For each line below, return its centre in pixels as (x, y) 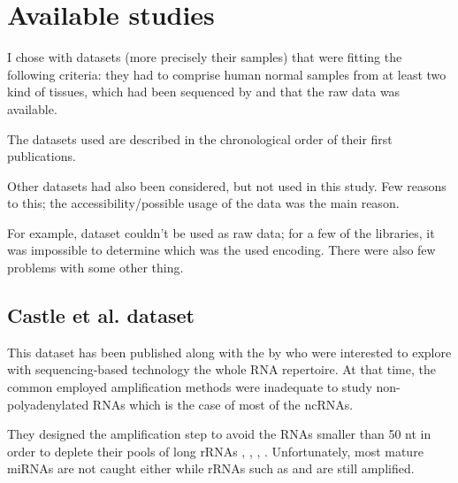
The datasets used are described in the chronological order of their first (200, 138)
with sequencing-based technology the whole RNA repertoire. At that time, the (222, 369)
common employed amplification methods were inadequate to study (190, 387)
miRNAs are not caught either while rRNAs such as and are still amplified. (211, 468)
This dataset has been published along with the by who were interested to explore (229, 352)
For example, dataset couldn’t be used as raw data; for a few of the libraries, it (221, 232)
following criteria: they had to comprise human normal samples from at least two (227, 74)
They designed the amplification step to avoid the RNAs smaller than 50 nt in (219, 434)
